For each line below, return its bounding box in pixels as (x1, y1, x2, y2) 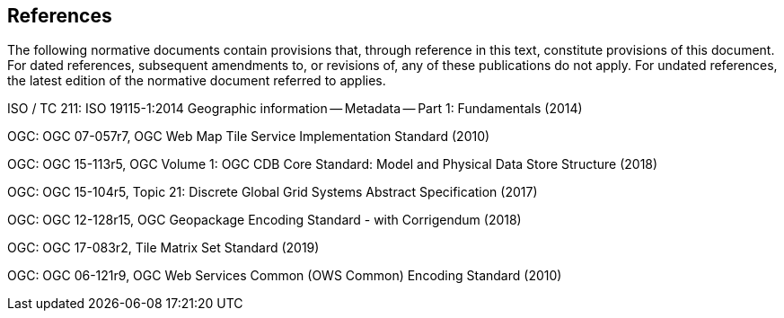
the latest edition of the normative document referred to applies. (7, 73, 386, 89)
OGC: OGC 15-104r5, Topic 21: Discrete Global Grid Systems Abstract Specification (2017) (7, 184, 538, 200)
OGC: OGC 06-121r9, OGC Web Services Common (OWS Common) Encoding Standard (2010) (7, 268, 562, 284)
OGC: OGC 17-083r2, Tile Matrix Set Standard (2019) (7, 240, 320, 256)
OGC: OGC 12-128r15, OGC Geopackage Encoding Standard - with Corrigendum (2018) (7, 212, 522, 228)
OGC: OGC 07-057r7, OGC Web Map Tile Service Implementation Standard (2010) (7, 128, 490, 145)
